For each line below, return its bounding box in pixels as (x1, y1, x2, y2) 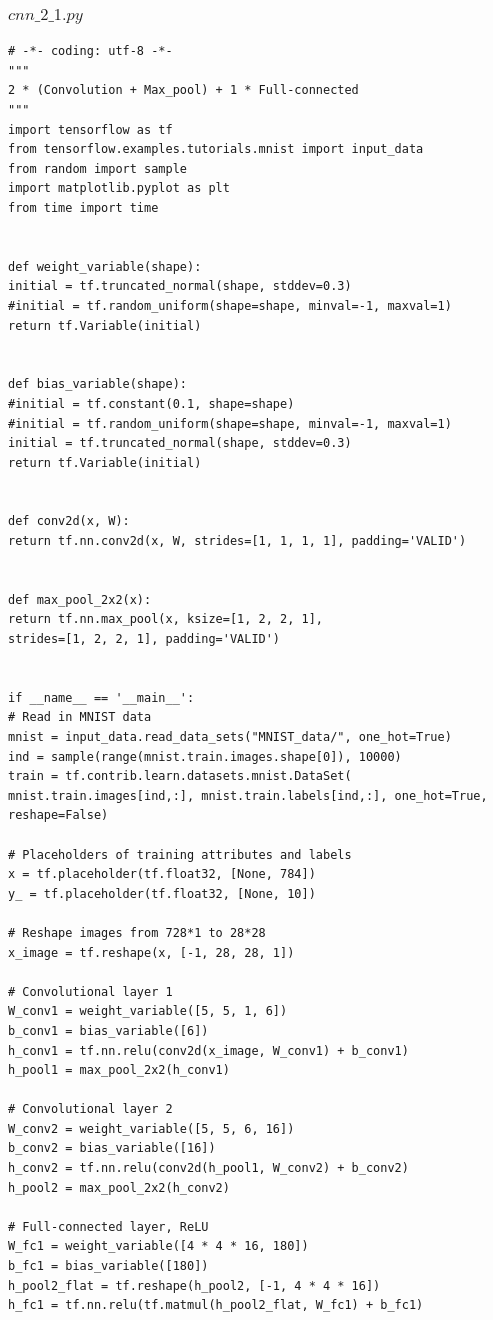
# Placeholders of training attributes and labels (8, 847, 352, 862)
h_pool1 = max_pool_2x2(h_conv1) (8, 1063, 230, 1078)
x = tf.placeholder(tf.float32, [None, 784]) (8, 867, 316, 882)
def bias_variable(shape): (8, 377, 187, 392)
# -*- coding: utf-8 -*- (8, 44, 173, 59)
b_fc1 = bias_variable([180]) (8, 1259, 209, 1274)
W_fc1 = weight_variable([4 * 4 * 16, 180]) (8, 1239, 309, 1254)
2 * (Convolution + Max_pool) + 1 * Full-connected (8, 83, 359, 98)
